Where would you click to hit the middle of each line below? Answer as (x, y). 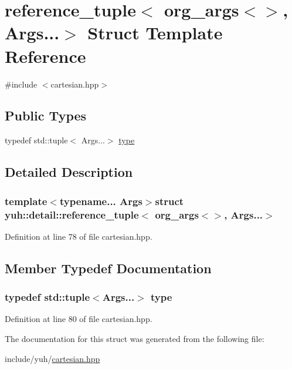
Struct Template (155, 33)
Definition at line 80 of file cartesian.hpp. (79, 319)
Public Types (46, 115)
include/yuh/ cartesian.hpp (52, 358)
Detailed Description (69, 172)
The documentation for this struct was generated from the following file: (135, 338)
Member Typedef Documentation (108, 268)
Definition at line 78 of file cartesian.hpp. (79, 236)
